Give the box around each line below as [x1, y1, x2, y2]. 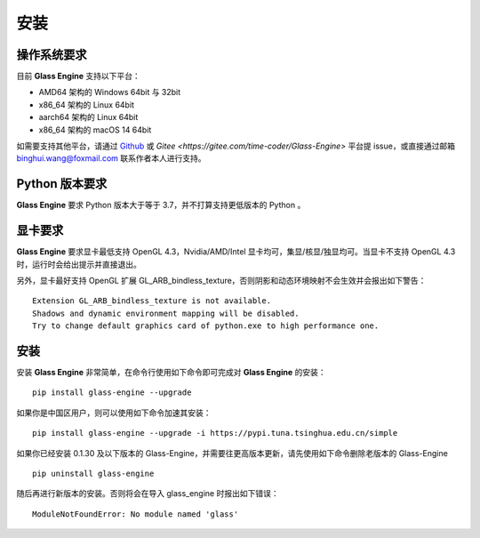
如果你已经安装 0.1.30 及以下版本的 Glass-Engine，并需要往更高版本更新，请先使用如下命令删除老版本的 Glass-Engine [16, 447, 448, 458]
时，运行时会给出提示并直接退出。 [16, 259, 141, 269]
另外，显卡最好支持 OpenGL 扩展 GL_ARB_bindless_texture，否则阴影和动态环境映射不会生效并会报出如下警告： [16, 276, 427, 285]
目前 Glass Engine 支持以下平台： [16, 71, 141, 82]
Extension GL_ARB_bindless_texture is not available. [32, 296, 271, 306]
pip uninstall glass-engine [32, 469, 155, 479]
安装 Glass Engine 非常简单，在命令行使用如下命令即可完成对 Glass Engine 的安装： [16, 367, 326, 378]
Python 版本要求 [16, 176, 108, 191]
